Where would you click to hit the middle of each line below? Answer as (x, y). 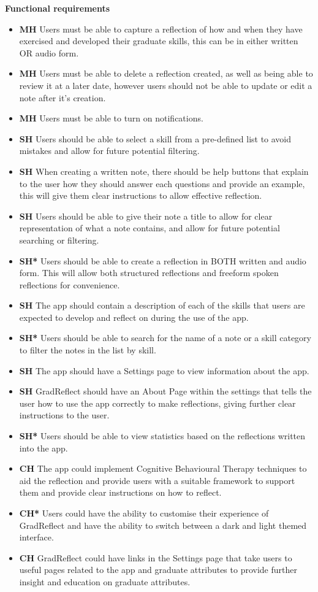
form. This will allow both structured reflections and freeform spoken (149, 273)
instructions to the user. (64, 415)
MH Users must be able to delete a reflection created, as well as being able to (166, 73)
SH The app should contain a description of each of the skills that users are (162, 305)
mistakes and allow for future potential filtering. (109, 151)
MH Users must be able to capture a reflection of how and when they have (161, 29)
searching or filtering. (59, 240)
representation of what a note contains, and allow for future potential (150, 228)
